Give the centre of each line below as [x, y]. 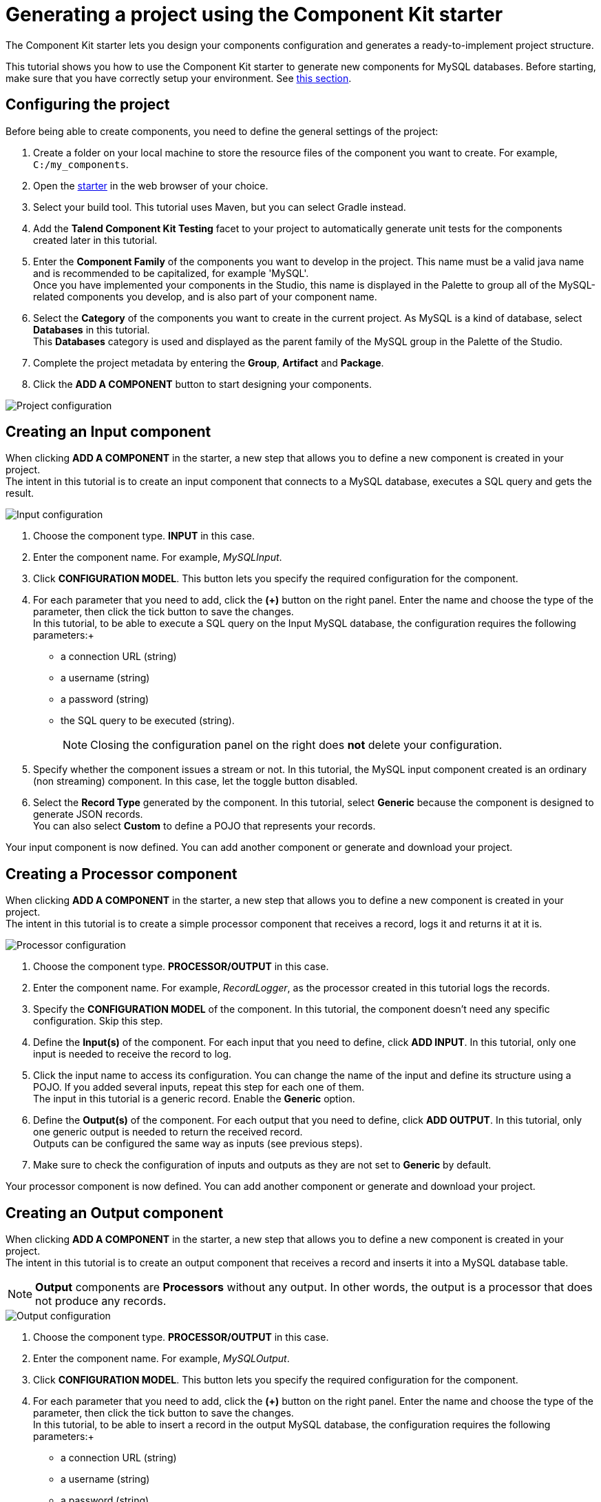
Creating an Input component [108, 432]
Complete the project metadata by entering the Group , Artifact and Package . [209, 362]
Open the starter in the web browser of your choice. [151, 185]
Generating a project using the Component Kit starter [254, 14]
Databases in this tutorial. [92, 329]
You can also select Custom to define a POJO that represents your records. [204, 826]
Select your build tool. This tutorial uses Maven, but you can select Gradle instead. [220, 207]
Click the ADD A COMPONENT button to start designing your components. [202, 384]
